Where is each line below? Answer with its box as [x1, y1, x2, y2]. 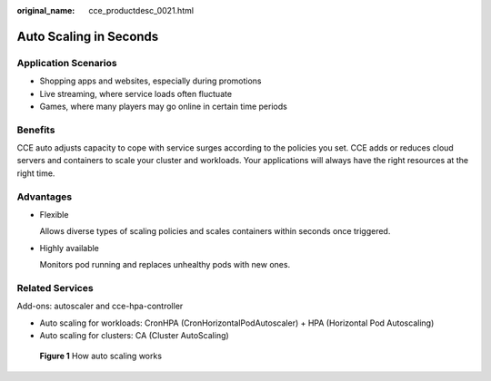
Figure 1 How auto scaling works [39, 350, 163, 362]
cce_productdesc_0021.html [88, 5, 195, 15]
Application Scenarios [16, 56, 117, 69]
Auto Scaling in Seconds [16, 28, 159, 44]
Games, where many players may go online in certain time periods [39, 101, 288, 112]
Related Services [16, 281, 95, 294]
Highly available [39, 242, 100, 253]
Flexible [39, 210, 69, 220]
